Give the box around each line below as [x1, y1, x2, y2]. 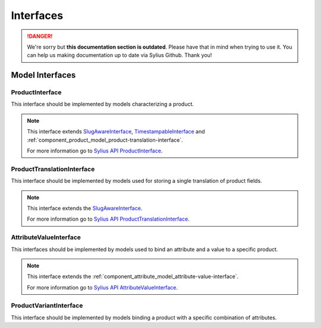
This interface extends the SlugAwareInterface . [27, 205, 143, 212]
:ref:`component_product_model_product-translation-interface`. [27, 136, 184, 144]
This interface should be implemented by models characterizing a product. [11, 101, 194, 108]
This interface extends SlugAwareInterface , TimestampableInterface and [27, 128, 205, 135]
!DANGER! [27, 33, 53, 40]
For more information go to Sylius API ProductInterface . [27, 147, 163, 154]
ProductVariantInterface [11, 301, 83, 310]
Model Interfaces [11, 70, 76, 80]
